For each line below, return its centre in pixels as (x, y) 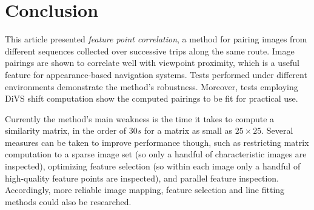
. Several (277, 130)
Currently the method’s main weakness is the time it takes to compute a (140, 118)
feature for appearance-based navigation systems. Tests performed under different (156, 74)
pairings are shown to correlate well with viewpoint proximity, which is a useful (152, 63)
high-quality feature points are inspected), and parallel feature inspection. (142, 178)
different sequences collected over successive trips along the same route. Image (150, 51)
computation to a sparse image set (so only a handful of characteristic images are (156, 154)
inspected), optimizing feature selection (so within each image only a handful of (153, 166)
